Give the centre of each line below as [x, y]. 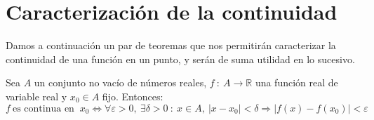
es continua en [43, 108]
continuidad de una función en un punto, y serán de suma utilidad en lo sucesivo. [180, 59]
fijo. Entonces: [133, 96]
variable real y [36, 96]
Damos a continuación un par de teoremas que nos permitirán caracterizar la [171, 45]
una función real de [296, 82]
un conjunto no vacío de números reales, [120, 82]
